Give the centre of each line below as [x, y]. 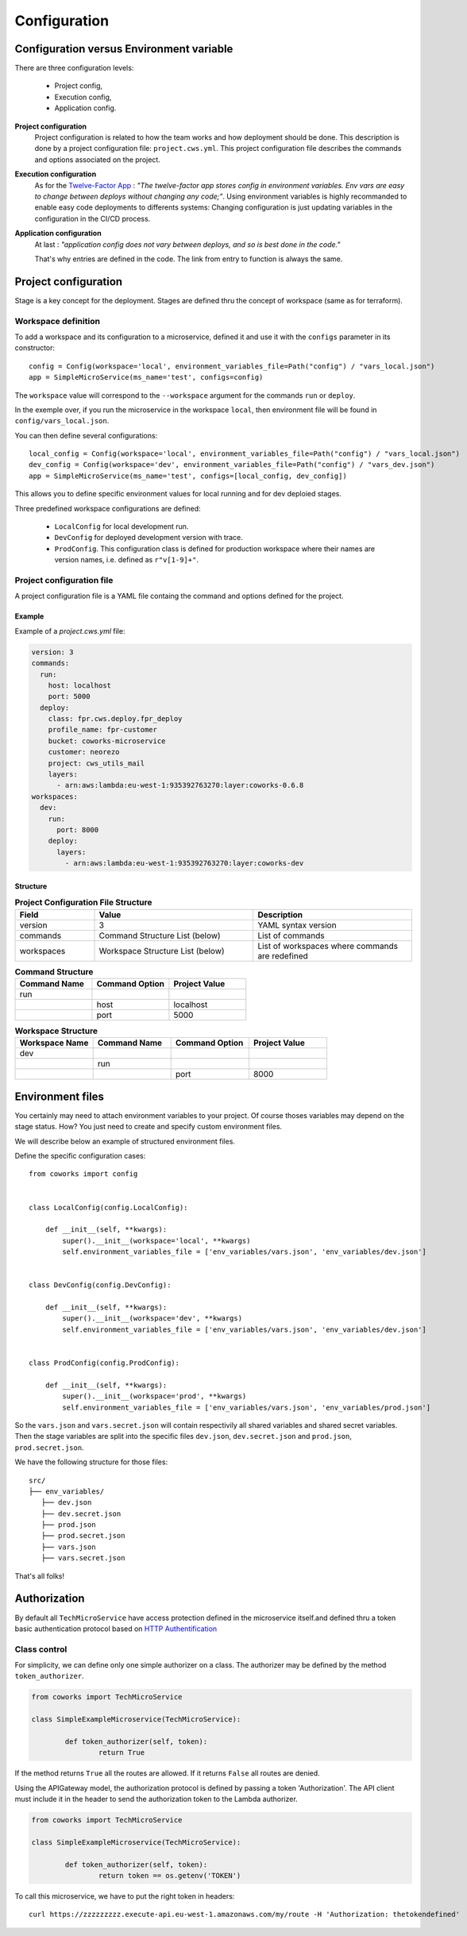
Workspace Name [54, 1043]
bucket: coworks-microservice [107, 741]
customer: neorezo [84, 752]
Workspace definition [58, 321]
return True [122, 1753]
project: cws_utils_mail [96, 763]
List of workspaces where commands [328, 946]
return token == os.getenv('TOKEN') [170, 1876]
